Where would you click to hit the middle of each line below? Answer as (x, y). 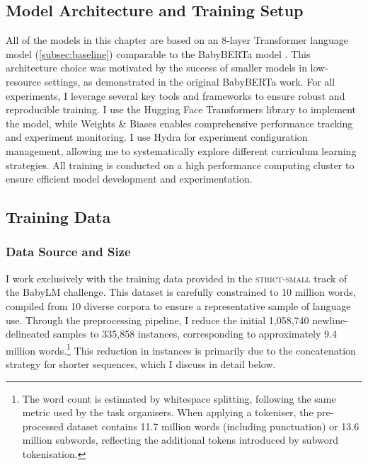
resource (23, 81)
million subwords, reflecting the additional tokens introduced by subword (180, 440)
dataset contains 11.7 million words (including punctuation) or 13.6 (213, 426)
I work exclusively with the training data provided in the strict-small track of (177, 278)
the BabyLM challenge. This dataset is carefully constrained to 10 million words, (181, 292)
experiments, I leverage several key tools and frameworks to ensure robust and (176, 95)
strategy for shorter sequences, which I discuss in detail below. (141, 363)
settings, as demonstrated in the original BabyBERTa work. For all (190, 81)
